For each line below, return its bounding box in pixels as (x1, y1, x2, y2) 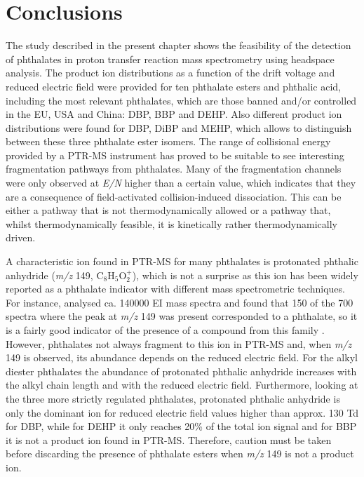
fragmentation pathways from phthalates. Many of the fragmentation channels (6, 161, 342, 176)
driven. (6, 230, 36, 245)
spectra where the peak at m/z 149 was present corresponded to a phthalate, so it (6, 309, 358, 323)
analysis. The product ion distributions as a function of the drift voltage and (6, 65, 335, 80)
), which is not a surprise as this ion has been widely (132, 267, 358, 282)
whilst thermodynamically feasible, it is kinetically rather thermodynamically (6, 216, 337, 231)
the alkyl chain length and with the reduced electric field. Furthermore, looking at (6, 377, 358, 392)
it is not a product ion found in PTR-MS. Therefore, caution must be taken (6, 432, 332, 447)
